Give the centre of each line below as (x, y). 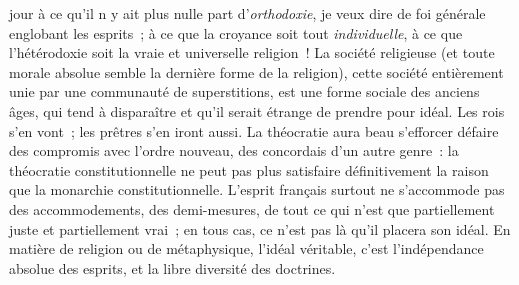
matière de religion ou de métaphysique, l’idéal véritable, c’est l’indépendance (246, 248)
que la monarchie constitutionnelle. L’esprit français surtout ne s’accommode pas (257, 189)
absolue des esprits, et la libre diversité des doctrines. (172, 267)
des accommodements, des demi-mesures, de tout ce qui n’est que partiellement (252, 208)
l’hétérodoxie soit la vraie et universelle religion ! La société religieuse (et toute (252, 52)
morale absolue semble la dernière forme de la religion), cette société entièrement (256, 71)
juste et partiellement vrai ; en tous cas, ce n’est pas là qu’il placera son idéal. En (260, 228)
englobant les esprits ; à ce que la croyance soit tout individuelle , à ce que (236, 32)
